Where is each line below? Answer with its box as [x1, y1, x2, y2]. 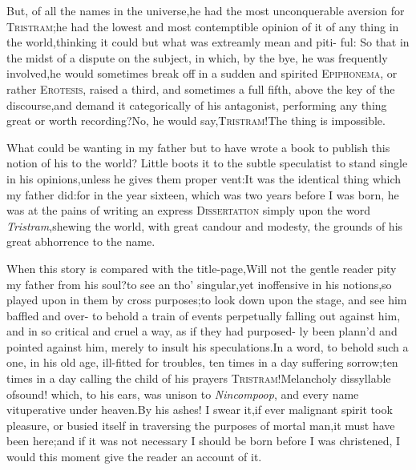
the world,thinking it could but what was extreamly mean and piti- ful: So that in [6, 34, 410, 50]
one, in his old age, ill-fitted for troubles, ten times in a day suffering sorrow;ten [6, 354, 398, 371]
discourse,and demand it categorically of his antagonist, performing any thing [6, 96, 387, 113]
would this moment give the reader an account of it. [6, 448, 262, 465]
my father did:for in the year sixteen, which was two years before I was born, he [6, 186, 399, 203]
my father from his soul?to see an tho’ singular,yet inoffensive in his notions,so [6, 275, 392, 292]
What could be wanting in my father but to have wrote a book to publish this [6, 139, 390, 155]
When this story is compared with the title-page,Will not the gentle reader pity [6, 259, 397, 276]
